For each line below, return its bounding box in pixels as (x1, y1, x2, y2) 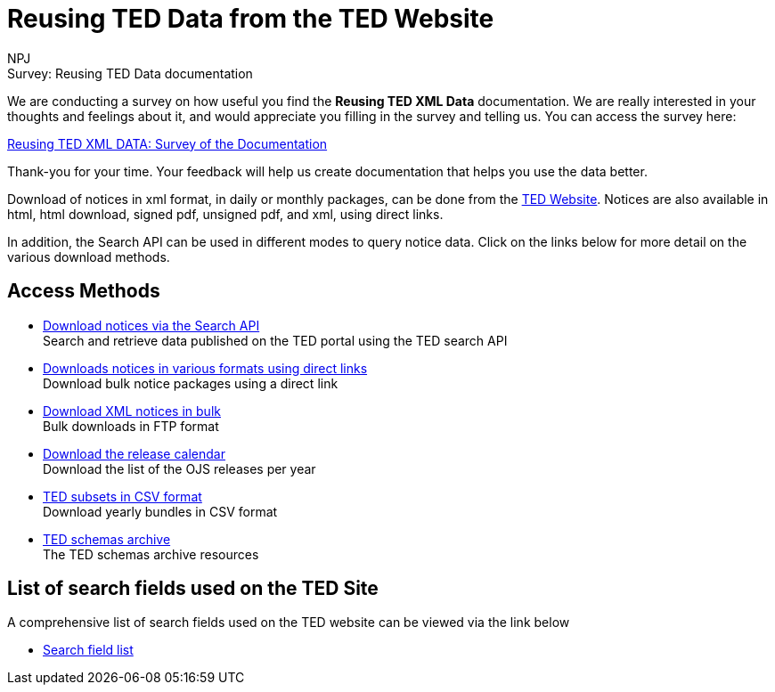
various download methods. (7, 248, 170, 265)
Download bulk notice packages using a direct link (43, 375, 339, 391)
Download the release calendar (43, 445, 225, 461)
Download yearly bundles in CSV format (43, 503, 278, 519)
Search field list (43, 642, 134, 658)
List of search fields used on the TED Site (7, 577, 379, 600)
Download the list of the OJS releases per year (43, 460, 316, 476)
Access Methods (7, 280, 160, 303)
